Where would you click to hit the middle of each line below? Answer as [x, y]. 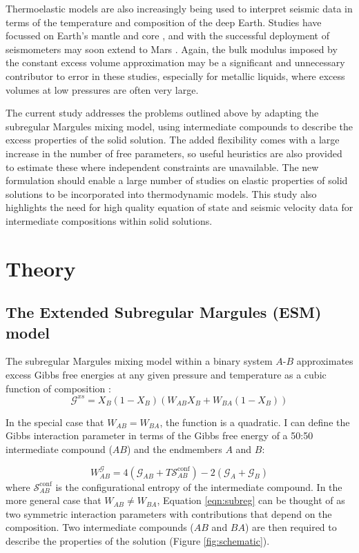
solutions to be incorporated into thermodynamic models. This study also [161, 193]
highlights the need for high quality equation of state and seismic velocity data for [179, 207]
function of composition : [58, 388]
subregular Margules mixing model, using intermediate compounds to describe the [179, 126]
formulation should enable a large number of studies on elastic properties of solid [177, 180]
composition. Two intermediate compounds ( [100, 527]
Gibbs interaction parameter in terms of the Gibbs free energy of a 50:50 [159, 435]
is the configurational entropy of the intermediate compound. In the [199, 486]
